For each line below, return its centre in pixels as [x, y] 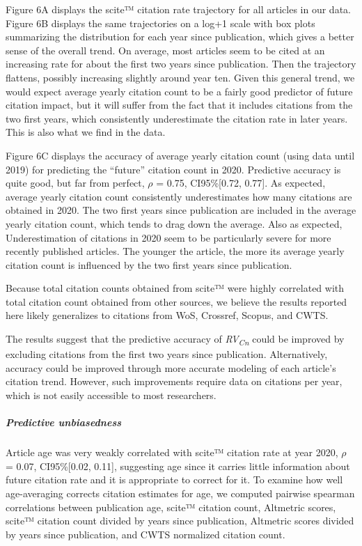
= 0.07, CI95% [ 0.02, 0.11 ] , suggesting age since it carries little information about [178, 466]
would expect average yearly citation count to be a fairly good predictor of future [179, 91]
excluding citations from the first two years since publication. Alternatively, [167, 354]
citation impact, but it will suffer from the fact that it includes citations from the [179, 105]
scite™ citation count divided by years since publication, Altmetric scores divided [180, 521]
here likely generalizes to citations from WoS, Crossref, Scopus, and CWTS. [167, 315]
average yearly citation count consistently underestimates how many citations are [179, 196]
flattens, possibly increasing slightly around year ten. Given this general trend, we [180, 77]
